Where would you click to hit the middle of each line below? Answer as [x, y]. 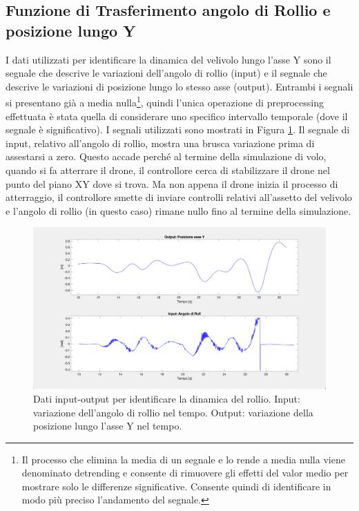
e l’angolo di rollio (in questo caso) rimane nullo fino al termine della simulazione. [178, 210]
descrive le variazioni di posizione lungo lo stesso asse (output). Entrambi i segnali [179, 86]
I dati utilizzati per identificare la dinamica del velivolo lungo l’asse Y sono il [168, 59]
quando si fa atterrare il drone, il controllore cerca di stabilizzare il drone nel [168, 170]
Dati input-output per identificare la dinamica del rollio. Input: [167, 398]
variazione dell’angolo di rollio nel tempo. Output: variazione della [173, 412]
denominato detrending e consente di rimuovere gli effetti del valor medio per [185, 473]
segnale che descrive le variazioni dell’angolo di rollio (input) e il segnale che [166, 73]
